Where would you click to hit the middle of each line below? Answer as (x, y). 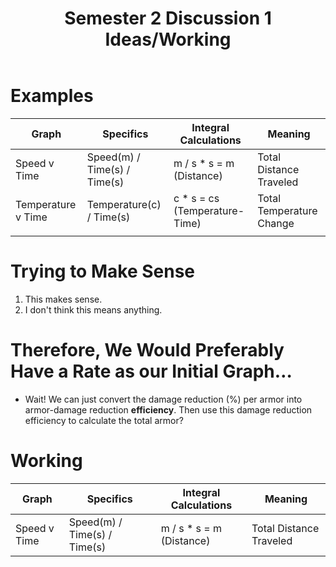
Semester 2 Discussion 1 (168, 18)
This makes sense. (63, 299)
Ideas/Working (168, 39)
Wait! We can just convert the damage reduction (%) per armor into (163, 399)
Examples (52, 96)
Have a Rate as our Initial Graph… (151, 371)
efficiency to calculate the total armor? (104, 420)
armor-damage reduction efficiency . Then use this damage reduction (168, 409)
